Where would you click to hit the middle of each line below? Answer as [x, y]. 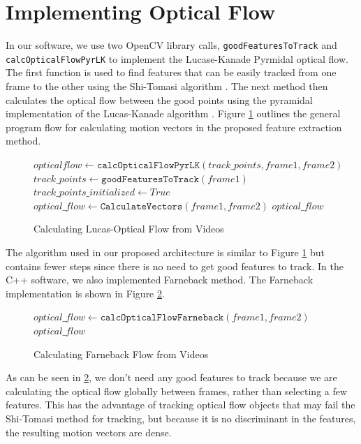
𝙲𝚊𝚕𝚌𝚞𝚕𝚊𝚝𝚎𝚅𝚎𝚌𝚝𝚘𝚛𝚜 [141, 206]
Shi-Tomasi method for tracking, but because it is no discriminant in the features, [181, 418]
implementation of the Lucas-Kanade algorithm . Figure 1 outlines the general [173, 113]
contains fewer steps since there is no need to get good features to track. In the [175, 266]
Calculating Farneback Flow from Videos [121, 354]
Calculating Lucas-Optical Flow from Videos [129, 229]
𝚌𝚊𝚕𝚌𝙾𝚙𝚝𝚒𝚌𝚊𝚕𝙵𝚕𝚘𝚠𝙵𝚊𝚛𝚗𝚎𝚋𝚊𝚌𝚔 [162, 318]
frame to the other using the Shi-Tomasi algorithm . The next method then [167, 86]
